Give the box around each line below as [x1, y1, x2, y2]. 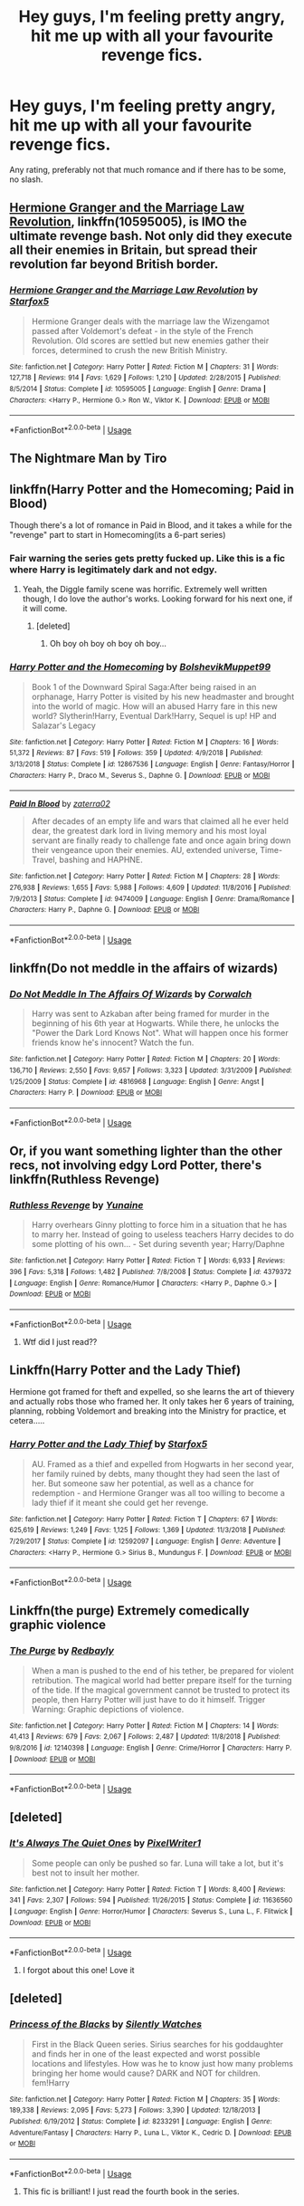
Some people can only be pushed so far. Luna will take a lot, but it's [31, 1857, 284, 1868]
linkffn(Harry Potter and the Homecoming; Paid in [9, 482, 295, 497]
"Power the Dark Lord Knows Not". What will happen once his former [31, 1028, 290, 1039]
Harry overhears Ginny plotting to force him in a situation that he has [31, 1220, 288, 1231]
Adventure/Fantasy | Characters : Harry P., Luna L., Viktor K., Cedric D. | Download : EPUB [9, 2128, 292, 2137]
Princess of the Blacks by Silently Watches [9, 2018, 202, 2030]
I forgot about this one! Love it [22, 1964, 135, 1975]
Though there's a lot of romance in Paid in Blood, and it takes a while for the [9, 520, 292, 531]
